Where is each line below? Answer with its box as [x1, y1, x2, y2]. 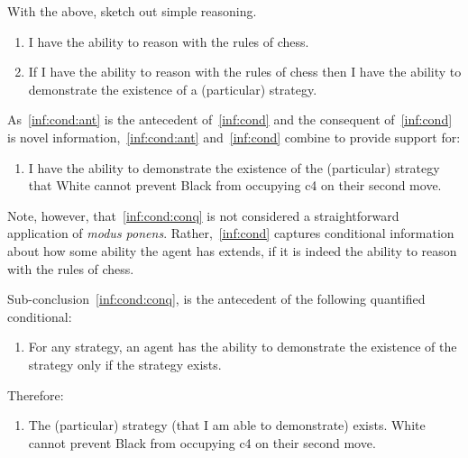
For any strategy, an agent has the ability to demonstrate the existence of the [28, 337, 457, 356]
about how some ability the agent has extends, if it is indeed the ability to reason [7, 241, 457, 260]
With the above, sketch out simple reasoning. [7, 2, 257, 20]
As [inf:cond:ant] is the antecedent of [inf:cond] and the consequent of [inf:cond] [7, 110, 453, 129]
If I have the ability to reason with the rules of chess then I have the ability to [28, 62, 462, 81]
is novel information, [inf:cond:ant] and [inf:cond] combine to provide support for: [7, 127, 461, 146]
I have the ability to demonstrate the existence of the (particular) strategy [28, 158, 440, 177]
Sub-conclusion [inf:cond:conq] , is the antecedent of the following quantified [7, 289, 426, 308]
